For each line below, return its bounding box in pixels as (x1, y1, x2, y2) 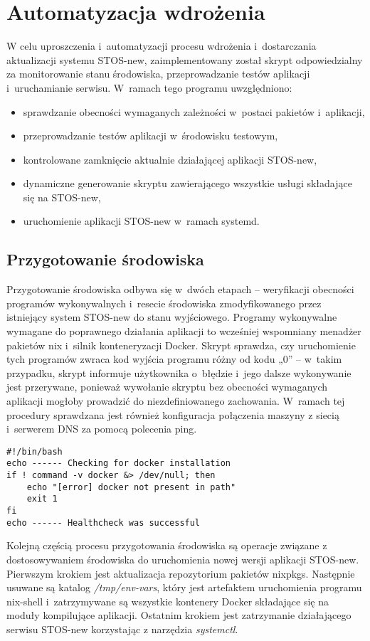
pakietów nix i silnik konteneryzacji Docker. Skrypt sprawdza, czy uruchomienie (6, 337, 356, 352)
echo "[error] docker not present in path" (26, 482, 236, 492)
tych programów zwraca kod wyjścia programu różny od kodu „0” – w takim (6, 351, 342, 366)
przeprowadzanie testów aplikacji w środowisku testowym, (23, 128, 278, 143)
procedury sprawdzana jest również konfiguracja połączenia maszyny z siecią (6, 407, 339, 422)
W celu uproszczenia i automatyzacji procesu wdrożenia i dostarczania (6, 38, 317, 53)
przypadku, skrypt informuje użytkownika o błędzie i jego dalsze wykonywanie (6, 365, 351, 380)
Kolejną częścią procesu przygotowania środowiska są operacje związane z (6, 538, 327, 553)
